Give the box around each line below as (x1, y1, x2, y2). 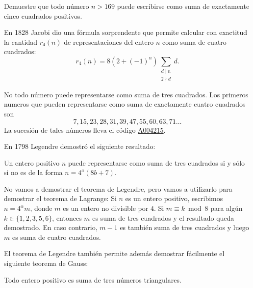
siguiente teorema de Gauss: (4, 258, 88, 268)
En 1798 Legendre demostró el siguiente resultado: (4, 141, 155, 151)
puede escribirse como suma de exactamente (117, 1, 250, 11)
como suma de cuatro (162, 36, 227, 47)
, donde (30, 203, 52, 213)
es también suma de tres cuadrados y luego (120, 222, 249, 232)
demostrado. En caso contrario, (4, 222, 98, 232)
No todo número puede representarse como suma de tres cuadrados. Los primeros (4, 89, 248, 99)
